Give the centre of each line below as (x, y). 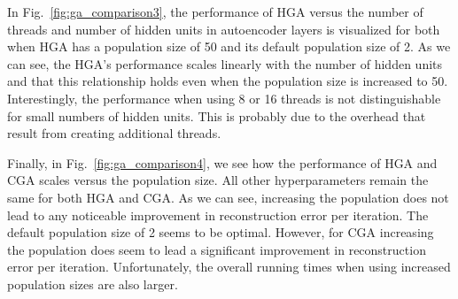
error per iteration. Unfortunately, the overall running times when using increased (229, 267)
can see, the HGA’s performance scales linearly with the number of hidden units (225, 63)
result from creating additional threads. (114, 133)
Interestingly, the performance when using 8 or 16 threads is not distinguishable (224, 98)
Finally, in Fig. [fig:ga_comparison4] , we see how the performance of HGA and (222, 162)
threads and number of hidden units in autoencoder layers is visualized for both (224, 29)
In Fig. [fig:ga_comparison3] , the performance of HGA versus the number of (215, 11)
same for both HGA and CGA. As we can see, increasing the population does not (228, 197)
